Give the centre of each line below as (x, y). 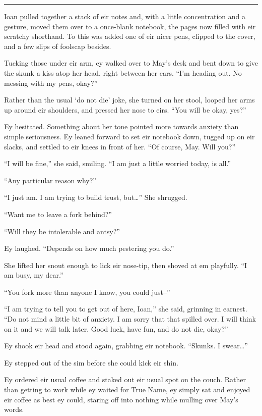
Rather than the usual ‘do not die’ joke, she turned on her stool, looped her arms (129, 100)
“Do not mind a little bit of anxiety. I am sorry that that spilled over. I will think (130, 319)
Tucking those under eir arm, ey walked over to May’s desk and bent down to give (131, 63)
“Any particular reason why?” (50, 180)
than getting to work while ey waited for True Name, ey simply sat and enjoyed (127, 389)
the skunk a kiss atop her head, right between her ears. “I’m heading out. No (123, 72)
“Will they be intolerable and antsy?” (62, 231)
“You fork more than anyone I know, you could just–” (87, 292)
